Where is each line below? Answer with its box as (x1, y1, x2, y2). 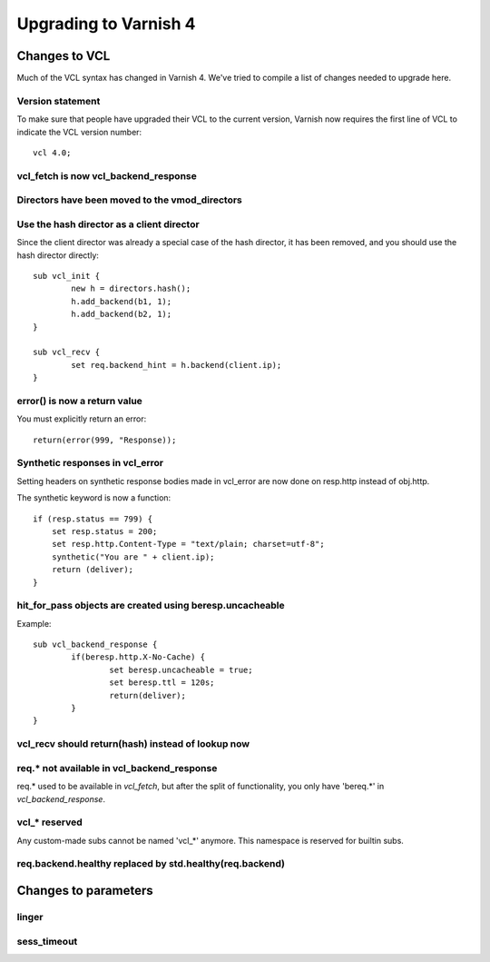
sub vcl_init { (33, 271, 101, 282)
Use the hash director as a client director (16, 218, 200, 231)
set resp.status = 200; (51, 527, 158, 536)
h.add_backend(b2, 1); (71, 309, 172, 320)
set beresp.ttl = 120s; (109, 678, 215, 688)
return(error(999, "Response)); (33, 434, 177, 445)
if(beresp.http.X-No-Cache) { (71, 652, 206, 662)
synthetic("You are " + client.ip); (51, 551, 215, 562)
